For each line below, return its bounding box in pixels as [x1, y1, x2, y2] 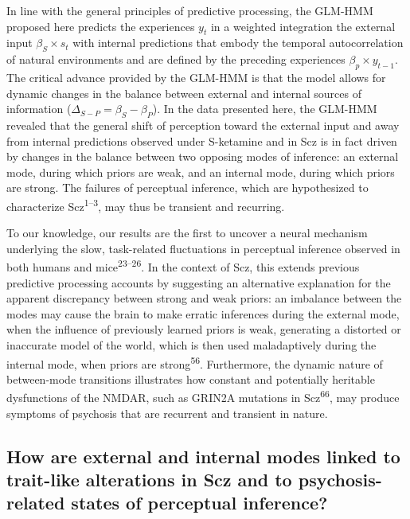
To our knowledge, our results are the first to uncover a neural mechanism [6, 224, 368, 241]
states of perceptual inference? [71, 490, 328, 515]
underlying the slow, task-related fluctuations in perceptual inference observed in [6, 240, 400, 256]
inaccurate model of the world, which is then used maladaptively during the [6, 337, 377, 353]
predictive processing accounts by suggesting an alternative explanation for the [6, 274, 391, 291]
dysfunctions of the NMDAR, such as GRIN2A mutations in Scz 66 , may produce [6, 387, 400, 406]
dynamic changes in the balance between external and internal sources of [6, 84, 361, 101]
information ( [6, 100, 72, 117]
